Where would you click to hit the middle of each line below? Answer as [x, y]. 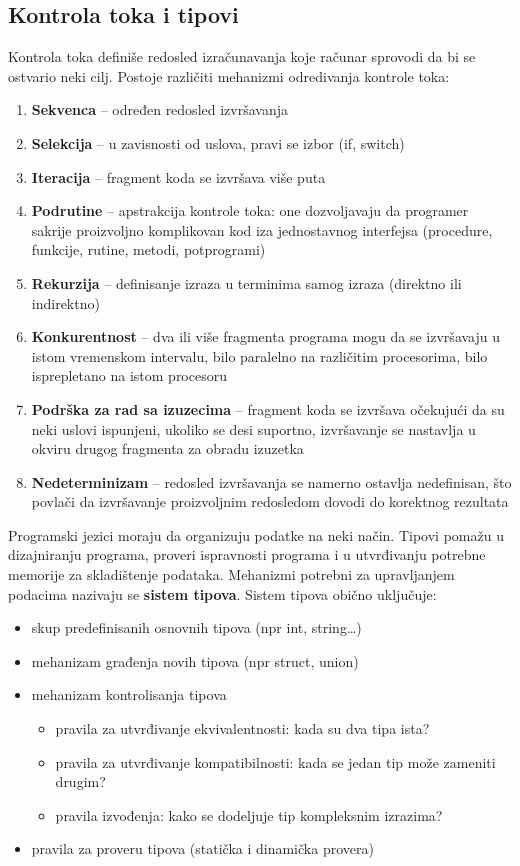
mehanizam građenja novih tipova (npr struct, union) [195, 660]
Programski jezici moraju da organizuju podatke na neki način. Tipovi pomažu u [256, 534]
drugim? [80, 781]
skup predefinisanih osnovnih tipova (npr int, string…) [196, 627]
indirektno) [65, 302]
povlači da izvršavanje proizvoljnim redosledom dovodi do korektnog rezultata [270, 501]
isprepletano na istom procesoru [129, 375]
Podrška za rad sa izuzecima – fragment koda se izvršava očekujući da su [268, 408]
